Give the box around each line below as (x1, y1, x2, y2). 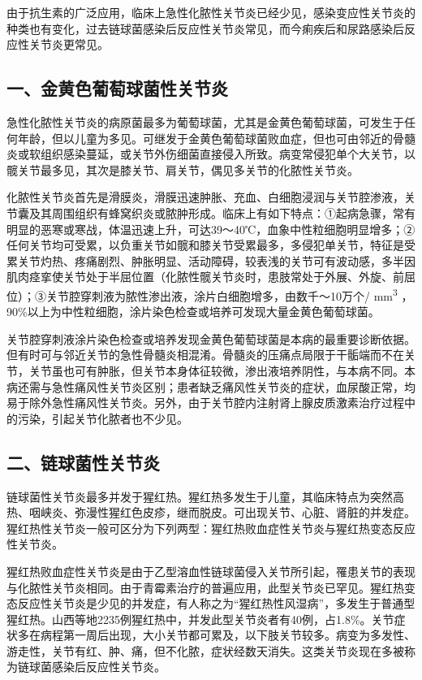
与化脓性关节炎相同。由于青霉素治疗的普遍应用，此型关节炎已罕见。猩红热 (6, 578, 404, 596)
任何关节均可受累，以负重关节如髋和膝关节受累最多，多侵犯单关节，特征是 (6, 236, 404, 253)
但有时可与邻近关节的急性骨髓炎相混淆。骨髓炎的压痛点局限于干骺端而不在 (6, 346, 404, 363)
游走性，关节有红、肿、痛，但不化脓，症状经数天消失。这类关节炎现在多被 (6, 642, 404, 659)
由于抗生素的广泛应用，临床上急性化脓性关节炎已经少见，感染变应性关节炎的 (6, 4, 416, 20)
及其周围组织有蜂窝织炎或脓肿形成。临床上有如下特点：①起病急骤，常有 (28, 204, 416, 221)
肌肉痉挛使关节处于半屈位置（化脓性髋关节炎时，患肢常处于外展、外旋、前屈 (6, 268, 416, 285)
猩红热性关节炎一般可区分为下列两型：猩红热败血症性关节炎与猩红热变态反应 (6, 519, 416, 536)
